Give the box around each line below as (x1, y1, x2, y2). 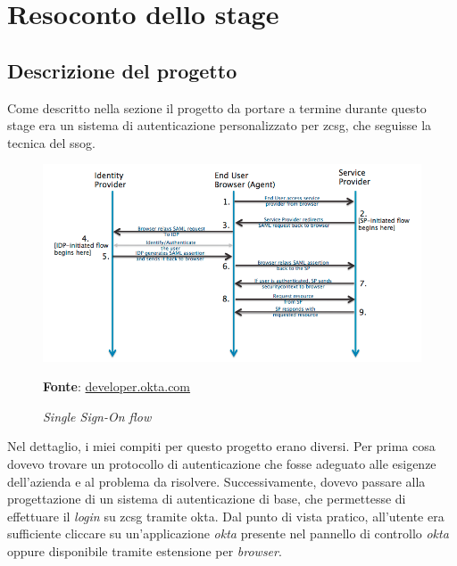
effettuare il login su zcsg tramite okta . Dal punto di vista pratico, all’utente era (7, 506, 445, 525)
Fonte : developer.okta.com (43, 377, 191, 396)
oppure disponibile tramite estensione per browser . (7, 542, 282, 561)
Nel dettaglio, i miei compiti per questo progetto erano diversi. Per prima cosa (7, 437, 436, 455)
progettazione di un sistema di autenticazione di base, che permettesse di (7, 489, 406, 508)
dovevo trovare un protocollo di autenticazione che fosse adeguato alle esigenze (7, 455, 436, 473)
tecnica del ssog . (7, 133, 96, 152)
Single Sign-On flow (43, 406, 152, 425)
